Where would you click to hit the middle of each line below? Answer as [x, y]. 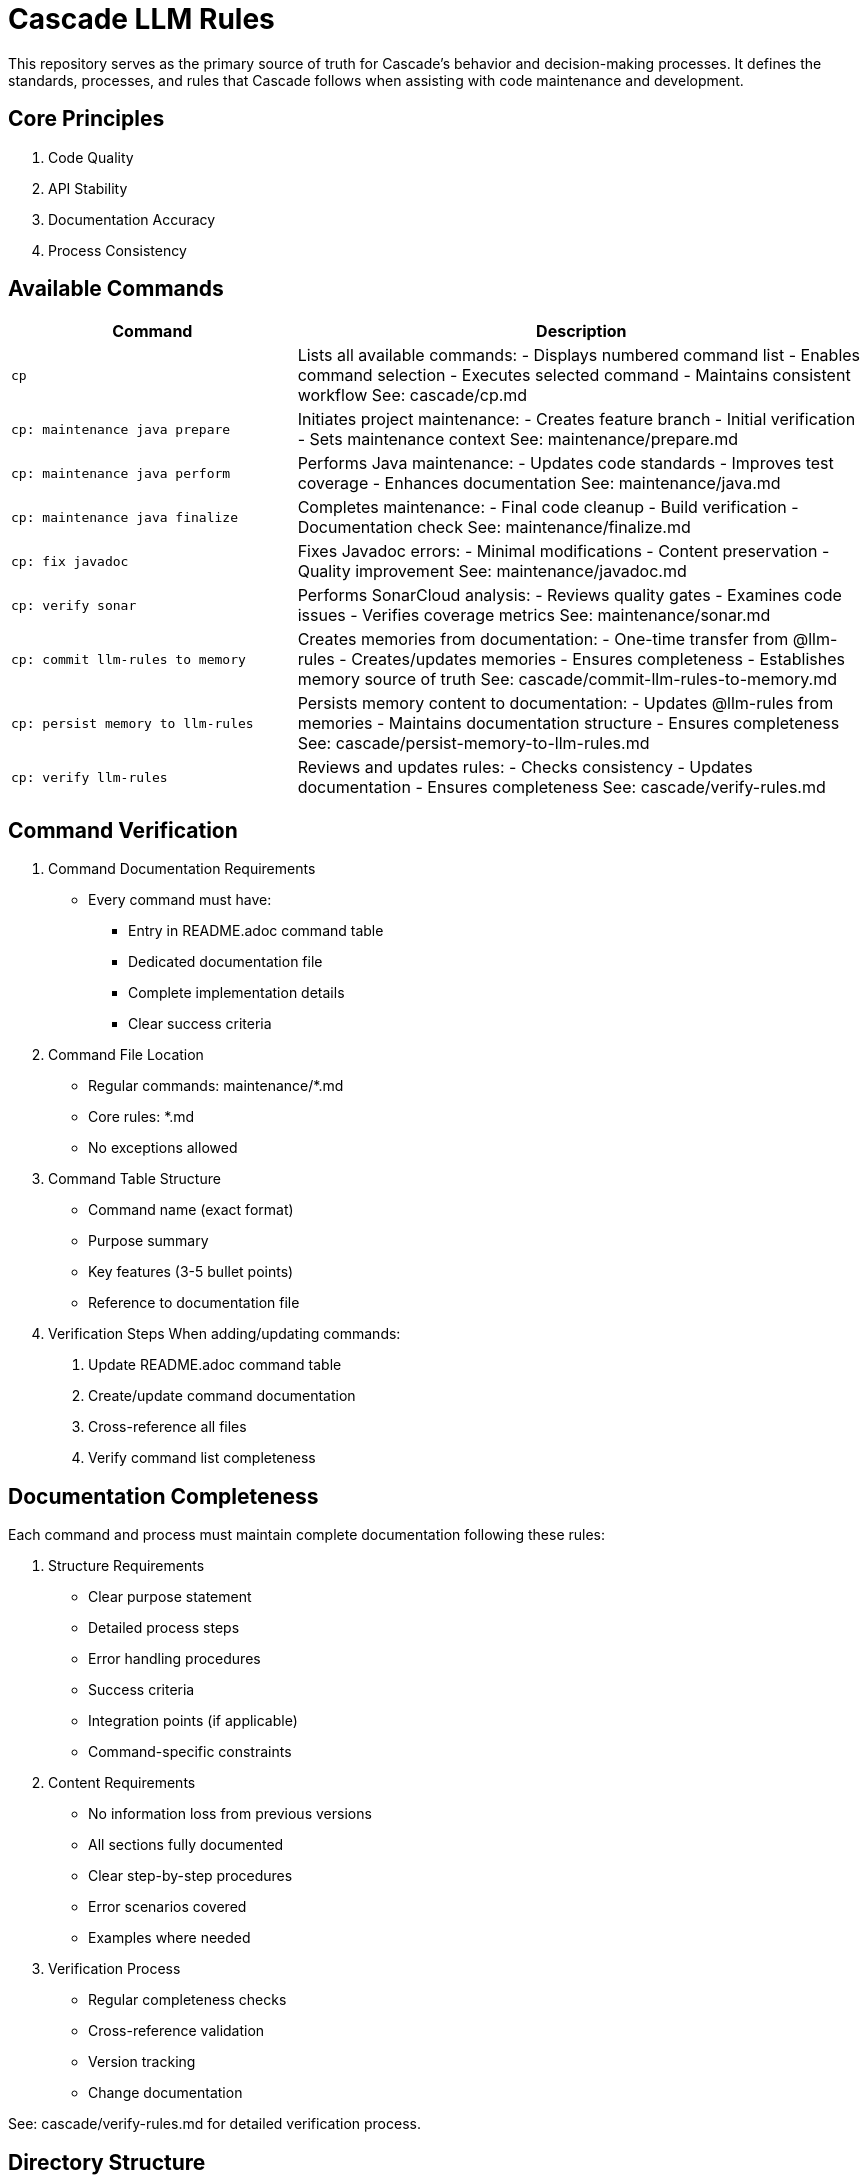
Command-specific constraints [190, 1752]
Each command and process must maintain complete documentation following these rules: [307, 1535]
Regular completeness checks [187, 2000]
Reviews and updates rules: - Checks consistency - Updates [525, 767]
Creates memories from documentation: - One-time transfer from [543, 639]
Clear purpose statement [170, 1597]
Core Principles [86, 119]
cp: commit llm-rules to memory [128, 659]
